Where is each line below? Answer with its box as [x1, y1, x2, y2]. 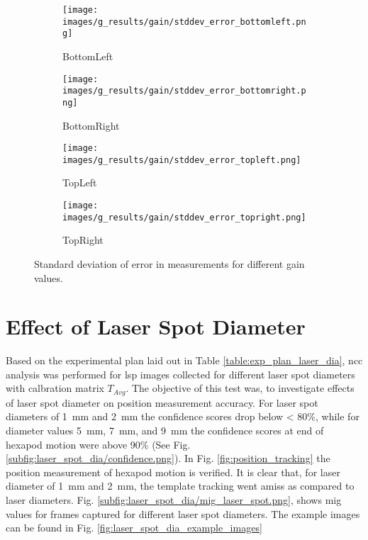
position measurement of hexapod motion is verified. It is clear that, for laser [6, 464, 340, 479]
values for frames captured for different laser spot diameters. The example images [6, 506, 360, 521]
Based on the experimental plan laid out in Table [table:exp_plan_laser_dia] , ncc [6, 353, 363, 368]
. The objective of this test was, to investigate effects [126, 381, 355, 395]
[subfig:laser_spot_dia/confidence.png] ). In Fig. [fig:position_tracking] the [6, 451, 330, 466]
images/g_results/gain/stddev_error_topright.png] [62, 212, 306, 223]
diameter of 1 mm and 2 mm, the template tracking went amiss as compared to [6, 478, 355, 493]
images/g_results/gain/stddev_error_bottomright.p [62, 86, 306, 96]
